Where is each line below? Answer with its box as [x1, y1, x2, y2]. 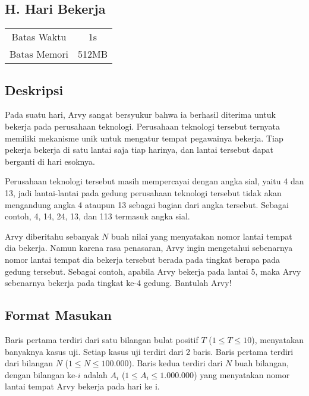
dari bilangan [5, 357, 53, 369]
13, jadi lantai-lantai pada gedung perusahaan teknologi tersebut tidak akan [5, 186, 282, 199]
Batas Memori [10, 47, 69, 61]
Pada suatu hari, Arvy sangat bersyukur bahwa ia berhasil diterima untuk [5, 108, 276, 121]
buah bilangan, [234, 357, 289, 369]
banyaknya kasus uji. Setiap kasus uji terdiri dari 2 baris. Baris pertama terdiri [5, 345, 294, 357]
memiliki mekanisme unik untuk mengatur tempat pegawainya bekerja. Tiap [5, 131, 283, 144]
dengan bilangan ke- [5, 368, 78, 381]
